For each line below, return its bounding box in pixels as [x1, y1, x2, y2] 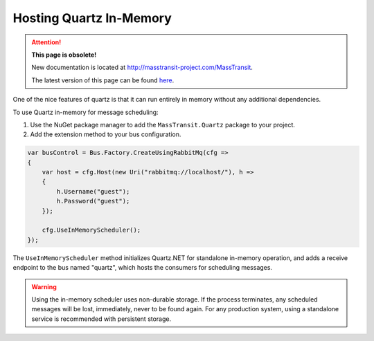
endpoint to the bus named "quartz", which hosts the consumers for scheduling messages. [12, 264, 273, 272]
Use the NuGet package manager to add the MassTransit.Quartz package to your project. [30, 120, 296, 129]
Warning [31, 282, 57, 291]
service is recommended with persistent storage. [31, 315, 172, 323]
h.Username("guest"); [56, 187, 130, 195]
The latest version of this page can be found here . [31, 76, 175, 84]
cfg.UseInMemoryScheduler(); [42, 226, 141, 234]
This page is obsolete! [31, 50, 97, 59]
